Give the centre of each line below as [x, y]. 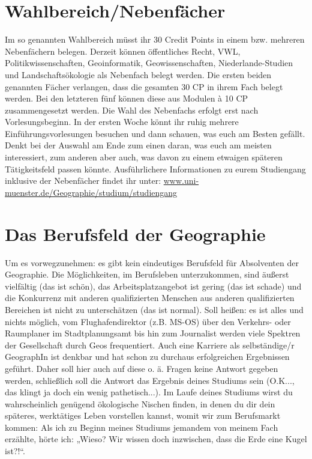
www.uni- [181, 181]
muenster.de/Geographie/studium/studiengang [91, 192]
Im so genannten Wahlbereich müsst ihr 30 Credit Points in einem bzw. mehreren [155, 39]
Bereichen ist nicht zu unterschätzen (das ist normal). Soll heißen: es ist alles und [154, 309]
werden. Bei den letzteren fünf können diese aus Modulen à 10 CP [127, 98]
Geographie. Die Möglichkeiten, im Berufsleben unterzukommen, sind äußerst [147, 274]
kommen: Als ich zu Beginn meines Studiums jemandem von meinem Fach [142, 427]
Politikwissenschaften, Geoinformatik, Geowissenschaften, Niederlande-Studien [149, 63]
